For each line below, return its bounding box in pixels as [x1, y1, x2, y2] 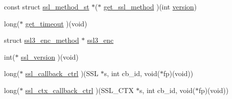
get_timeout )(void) [25, 18, 87, 28]
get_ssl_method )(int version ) [103, 1, 197, 11]
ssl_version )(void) [20, 51, 78, 62]
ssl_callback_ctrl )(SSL [25, 68, 98, 79]
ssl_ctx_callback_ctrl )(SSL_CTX [25, 85, 134, 95]
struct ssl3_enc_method [4, 35, 79, 45]
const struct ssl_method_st [4, 1, 89, 11]
